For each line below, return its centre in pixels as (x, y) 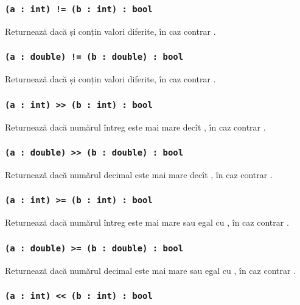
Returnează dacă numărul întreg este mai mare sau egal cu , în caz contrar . (147, 222)
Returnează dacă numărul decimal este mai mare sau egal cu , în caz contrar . (151, 270)
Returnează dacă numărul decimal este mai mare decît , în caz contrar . (139, 174)
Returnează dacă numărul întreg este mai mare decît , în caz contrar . (135, 127)
